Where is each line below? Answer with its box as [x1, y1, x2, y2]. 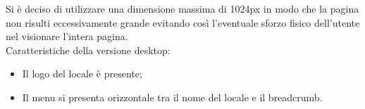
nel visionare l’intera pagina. [6, 29, 128, 44]
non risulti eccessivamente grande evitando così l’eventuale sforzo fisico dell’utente [6, 15, 360, 30]
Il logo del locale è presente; [22, 66, 142, 81]
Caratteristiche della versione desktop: [6, 42, 171, 57]
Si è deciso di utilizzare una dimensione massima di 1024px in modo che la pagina [6, 1, 359, 15]
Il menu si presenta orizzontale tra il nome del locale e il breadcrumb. [22, 89, 323, 104]
